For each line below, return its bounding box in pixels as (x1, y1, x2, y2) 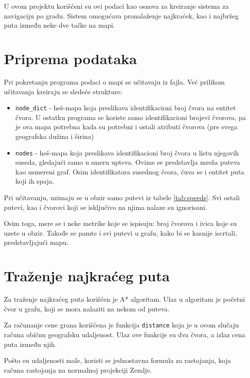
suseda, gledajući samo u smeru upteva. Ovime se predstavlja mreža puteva (15, 157, 240, 167)
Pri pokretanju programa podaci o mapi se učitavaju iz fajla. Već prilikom (4, 76, 225, 86)
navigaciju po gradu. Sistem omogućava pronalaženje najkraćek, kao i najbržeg (4, 10, 239, 20)
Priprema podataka (4, 48, 137, 68)
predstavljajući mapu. (4, 237, 69, 247)
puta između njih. (4, 339, 57, 349)
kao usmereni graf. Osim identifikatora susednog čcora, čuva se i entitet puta (15, 166, 245, 176)
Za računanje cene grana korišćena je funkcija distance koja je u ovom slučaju (4, 320, 239, 330)
